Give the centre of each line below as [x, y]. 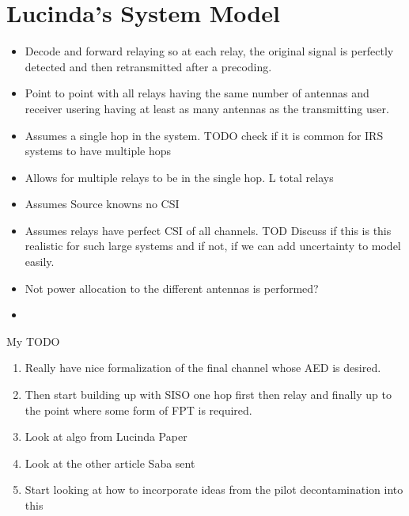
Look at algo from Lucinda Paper [106, 436]
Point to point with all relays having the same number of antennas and [197, 93]
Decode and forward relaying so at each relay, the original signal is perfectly [209, 51]
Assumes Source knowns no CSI [102, 204]
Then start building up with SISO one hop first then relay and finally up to [208, 395]
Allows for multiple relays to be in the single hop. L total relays [179, 177]
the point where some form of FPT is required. [138, 410]
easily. [40, 262]
